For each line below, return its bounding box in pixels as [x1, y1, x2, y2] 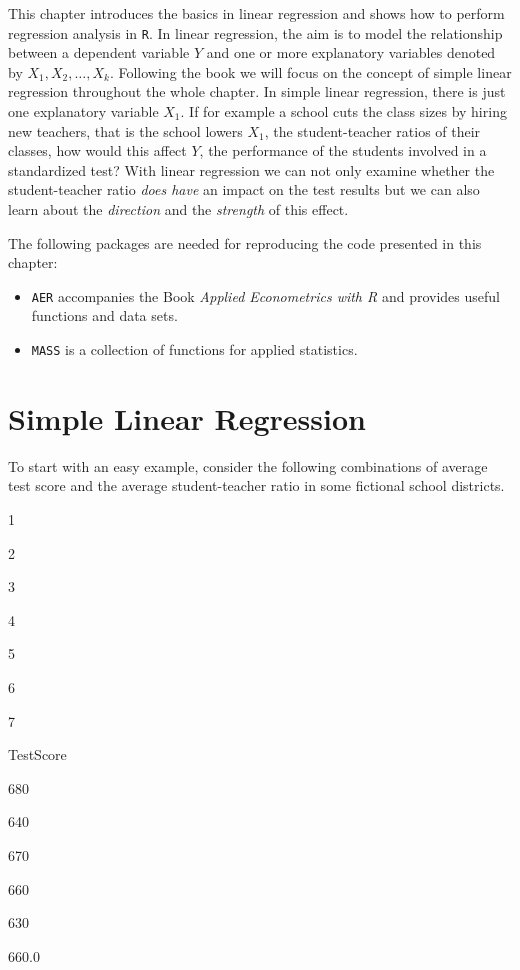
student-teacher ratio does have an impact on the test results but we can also [8, 179, 480, 200]
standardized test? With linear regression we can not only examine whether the [8, 159, 495, 180]
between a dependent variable [8, 42, 190, 63]
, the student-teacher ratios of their [264, 120, 481, 141]
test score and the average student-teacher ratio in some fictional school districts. [8, 475, 505, 496]
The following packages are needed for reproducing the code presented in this [8, 232, 482, 253]
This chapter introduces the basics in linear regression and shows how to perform [8, 3, 505, 23]
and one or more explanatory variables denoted [206, 42, 496, 63]
